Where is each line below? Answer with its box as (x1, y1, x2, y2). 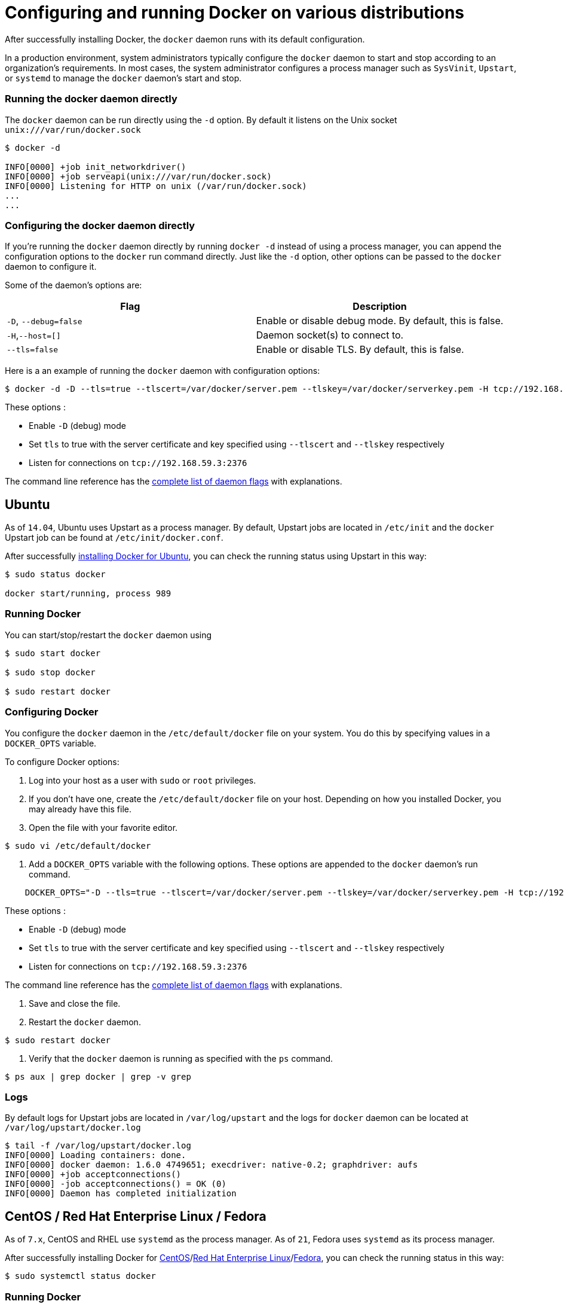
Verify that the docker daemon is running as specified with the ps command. (29, 1053, 333, 1064)
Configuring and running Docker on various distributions (5, 2, 465, 23)
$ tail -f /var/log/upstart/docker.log (5, 1141, 191, 1151)
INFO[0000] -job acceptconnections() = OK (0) (5, 1179, 226, 1189)
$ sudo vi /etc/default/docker (5, 840, 151, 851)
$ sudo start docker (5, 648, 101, 658)
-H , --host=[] (7, 329, 61, 342)
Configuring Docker (5, 706, 99, 718)
